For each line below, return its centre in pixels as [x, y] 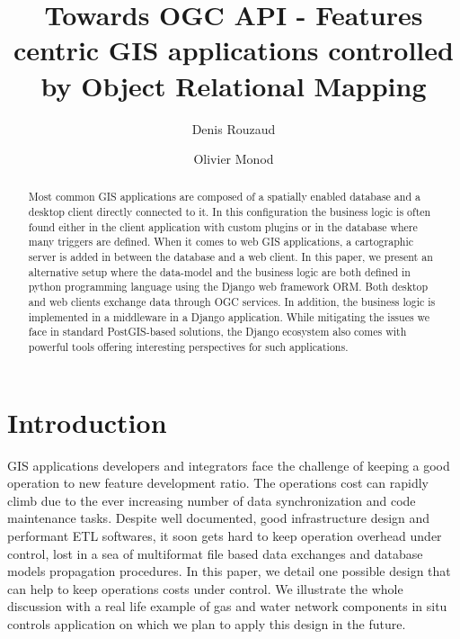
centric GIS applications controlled [234, 50]
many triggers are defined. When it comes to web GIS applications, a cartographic [221, 242]
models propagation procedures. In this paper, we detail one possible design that [229, 571]
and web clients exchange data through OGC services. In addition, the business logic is [232, 302]
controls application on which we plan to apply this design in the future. [207, 623]
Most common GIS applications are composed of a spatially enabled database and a [224, 197]
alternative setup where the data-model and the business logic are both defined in [219, 271]
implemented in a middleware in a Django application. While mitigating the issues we [229, 316]
